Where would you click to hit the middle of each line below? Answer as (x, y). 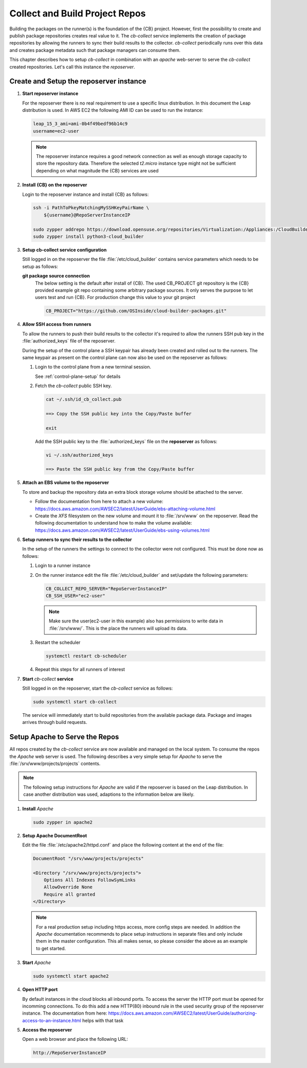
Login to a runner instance (63, 566)
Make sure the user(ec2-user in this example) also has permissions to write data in (136, 621)
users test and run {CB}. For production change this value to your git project (115, 297)
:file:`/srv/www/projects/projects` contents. (55, 763)
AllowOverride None (68, 887)
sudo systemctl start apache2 (71, 976)
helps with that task (103, 1020)
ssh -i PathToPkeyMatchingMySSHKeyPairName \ (91, 208)
